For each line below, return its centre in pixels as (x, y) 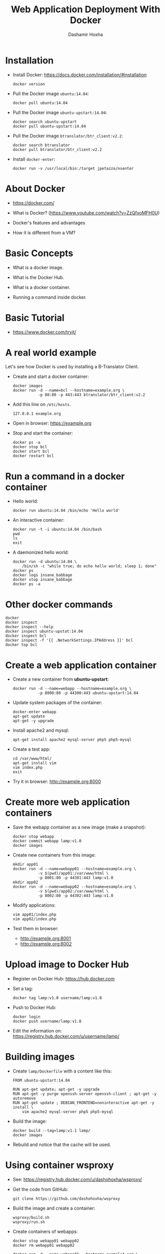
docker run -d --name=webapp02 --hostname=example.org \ (74, 887)
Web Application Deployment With (86, 9)
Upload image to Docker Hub (67, 965)
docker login (26, 1017)
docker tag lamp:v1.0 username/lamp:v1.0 (57, 998)
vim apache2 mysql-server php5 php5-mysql (68, 1112)
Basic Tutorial (35, 318)
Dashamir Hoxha (86, 34)
